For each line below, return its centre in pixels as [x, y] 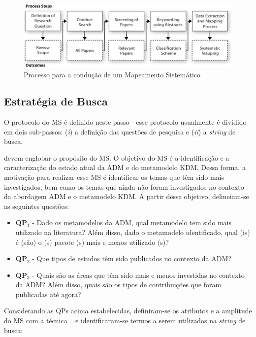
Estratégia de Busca [56, 101]
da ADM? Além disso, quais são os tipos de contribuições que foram [118, 285]
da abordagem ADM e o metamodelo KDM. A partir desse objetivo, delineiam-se [127, 196]
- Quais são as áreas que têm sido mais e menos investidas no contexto [138, 275]
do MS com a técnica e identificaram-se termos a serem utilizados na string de [125, 320]
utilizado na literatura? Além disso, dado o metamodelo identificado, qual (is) [133, 232]
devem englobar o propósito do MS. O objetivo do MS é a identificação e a [117, 157]
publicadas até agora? [48, 294]
